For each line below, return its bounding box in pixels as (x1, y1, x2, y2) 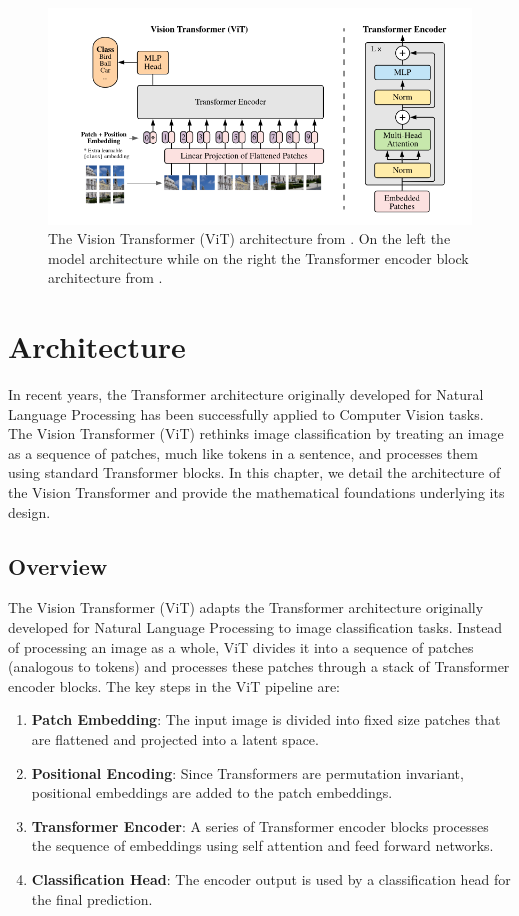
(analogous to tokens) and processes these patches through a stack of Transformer (8, 656, 510, 677)
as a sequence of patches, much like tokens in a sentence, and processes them (8, 442, 478, 463)
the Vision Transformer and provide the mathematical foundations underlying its (8, 482, 505, 502)
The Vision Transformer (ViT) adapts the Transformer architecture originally (8, 597, 484, 618)
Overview (8, 550, 108, 581)
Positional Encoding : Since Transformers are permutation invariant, (31, 762, 464, 783)
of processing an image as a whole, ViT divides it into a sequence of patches (8, 636, 474, 657)
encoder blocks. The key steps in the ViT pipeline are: (8, 675, 341, 696)
